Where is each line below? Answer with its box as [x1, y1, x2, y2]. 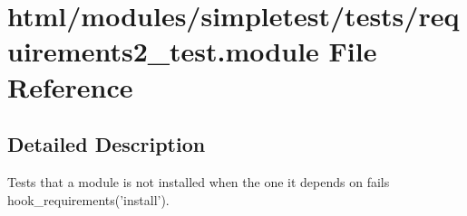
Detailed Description [7, 130, 206, 158]
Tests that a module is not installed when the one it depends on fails [7, 172, 390, 191]
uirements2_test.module [7, 33, 319, 70]
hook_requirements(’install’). [7, 190, 170, 209]
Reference [7, 68, 133, 105]
